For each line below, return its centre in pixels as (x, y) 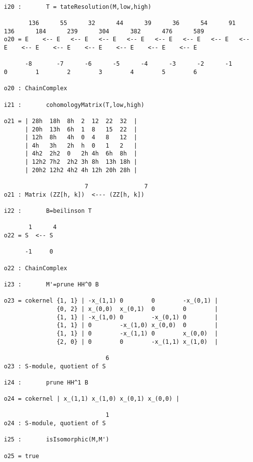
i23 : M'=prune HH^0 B (51, 284)
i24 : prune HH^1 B (46, 382)
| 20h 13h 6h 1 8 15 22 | (81, 129)
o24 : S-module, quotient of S (55, 423)
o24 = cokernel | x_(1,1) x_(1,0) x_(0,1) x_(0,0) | (92, 399)
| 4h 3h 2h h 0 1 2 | (81, 145)
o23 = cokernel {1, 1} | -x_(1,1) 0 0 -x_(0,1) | (111, 301)
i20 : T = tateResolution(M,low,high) (78, 7)
